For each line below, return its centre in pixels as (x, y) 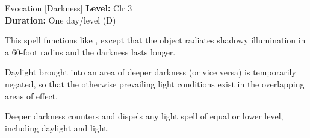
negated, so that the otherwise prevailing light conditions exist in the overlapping (155, 83)
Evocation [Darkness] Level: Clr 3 (69, 8)
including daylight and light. (57, 127)
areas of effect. (31, 96)
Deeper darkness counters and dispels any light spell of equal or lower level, (144, 116)
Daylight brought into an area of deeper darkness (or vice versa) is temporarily (150, 72)
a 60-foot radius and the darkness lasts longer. (90, 52)
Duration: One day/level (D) (60, 20)
